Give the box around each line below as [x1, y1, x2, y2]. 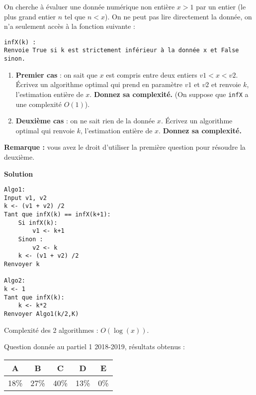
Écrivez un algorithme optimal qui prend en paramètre [15, 79, 183, 90]
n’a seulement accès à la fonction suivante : [4, 21, 135, 31]
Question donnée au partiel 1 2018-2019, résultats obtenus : [4, 341, 185, 352]
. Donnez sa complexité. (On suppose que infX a [89, 89, 249, 99]
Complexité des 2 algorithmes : [4, 324, 98, 335]
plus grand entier [4, 11, 56, 21]
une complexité [15, 99, 62, 109]
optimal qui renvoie [15, 125, 75, 135]
